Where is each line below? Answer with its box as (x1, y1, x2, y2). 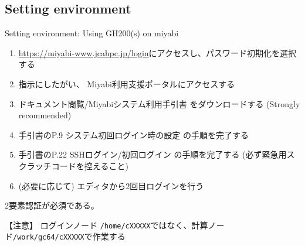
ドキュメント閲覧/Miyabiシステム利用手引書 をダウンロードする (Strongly (18, 97, 300, 110)
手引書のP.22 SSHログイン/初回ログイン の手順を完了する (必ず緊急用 (18, 148, 287, 160)
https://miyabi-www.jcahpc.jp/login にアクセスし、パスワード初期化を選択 (18, 46, 296, 59)
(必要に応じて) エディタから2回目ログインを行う (18, 179, 204, 192)
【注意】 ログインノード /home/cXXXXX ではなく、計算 (5, 218, 208, 231)
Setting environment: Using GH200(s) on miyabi (5, 27, 179, 39)
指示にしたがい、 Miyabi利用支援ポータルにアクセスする (18, 77, 235, 90)
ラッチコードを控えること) (26, 159, 128, 172)
